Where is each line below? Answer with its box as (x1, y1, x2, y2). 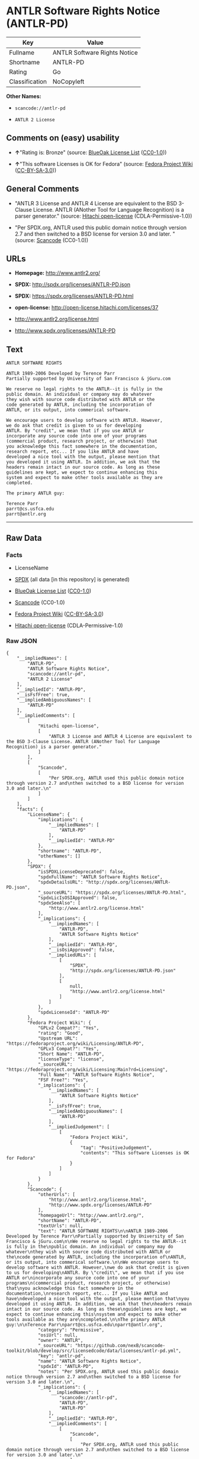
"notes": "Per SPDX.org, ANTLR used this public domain (37, 1369, 179, 1375)
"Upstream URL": (37, 1035, 78, 1042)
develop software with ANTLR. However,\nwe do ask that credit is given (6, 1264, 190, 1271)
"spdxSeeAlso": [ (37, 900, 81, 906)
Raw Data (6, 533, 43, 543)
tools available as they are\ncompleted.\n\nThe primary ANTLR (6, 1317, 166, 1323)
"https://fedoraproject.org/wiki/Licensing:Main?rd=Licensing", (6, 1067, 168, 1073)
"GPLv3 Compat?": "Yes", (37, 1046, 99, 1052)
